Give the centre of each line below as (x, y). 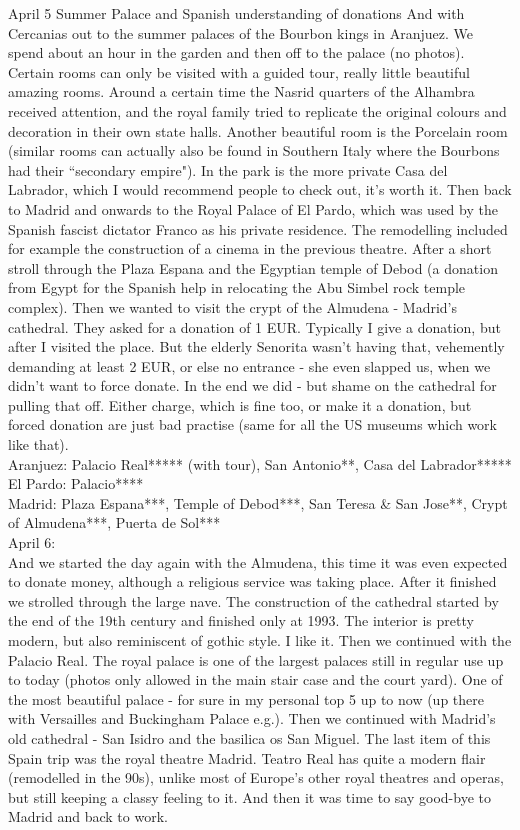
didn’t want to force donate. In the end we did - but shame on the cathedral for (252, 385)
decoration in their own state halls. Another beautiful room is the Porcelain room (258, 130)
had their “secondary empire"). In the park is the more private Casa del (228, 169)
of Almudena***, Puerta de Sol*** (114, 522)
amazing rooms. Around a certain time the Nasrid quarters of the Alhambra (241, 91)
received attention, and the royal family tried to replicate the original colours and (257, 110)
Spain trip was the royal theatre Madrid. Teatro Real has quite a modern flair (247, 757)
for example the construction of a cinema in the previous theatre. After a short (250, 248)
